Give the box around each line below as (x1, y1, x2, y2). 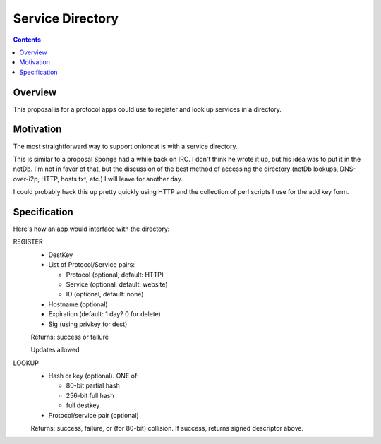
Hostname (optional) (48, 300, 109, 308)
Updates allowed (30, 346, 80, 354)
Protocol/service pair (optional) (48, 411, 139, 419)
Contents (13, 35, 42, 44)
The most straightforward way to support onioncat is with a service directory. (13, 142, 238, 150)
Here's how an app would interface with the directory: (13, 224, 170, 233)
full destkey (66, 401, 100, 409)
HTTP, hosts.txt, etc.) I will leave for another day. (41, 174, 183, 183)
